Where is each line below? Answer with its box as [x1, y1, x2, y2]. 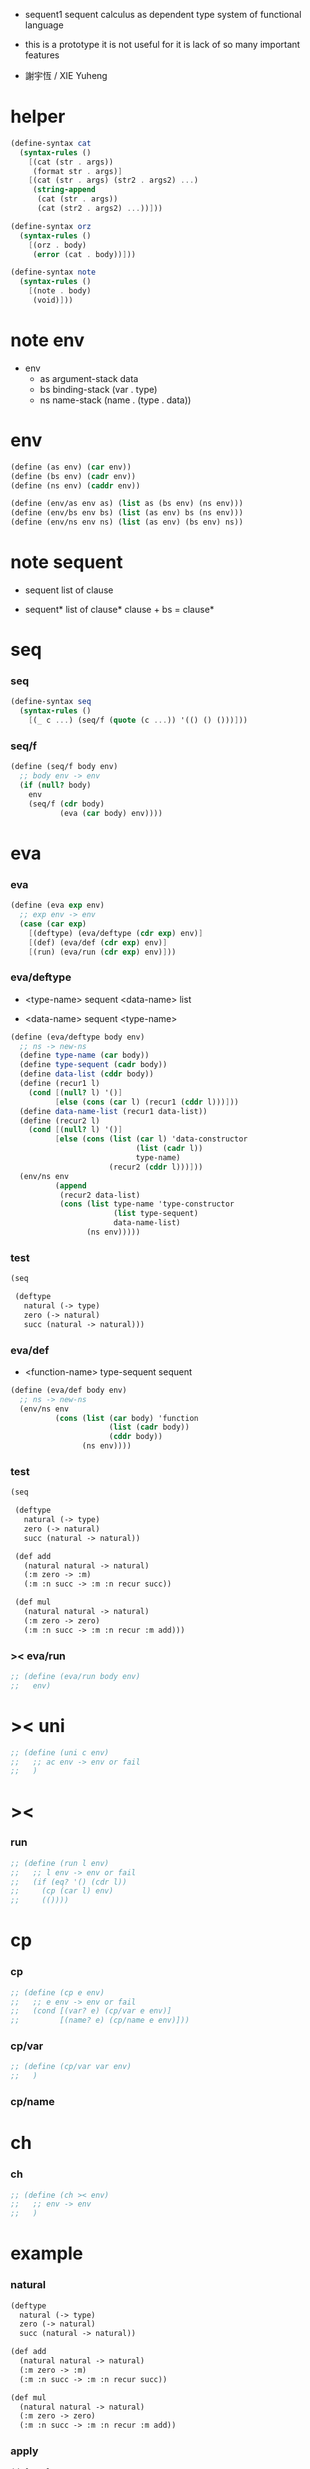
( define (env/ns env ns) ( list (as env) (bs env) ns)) [10, 517, 244, 528]
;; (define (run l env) [10, 1858, 110, 1868]
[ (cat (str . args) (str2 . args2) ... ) [28, 175, 199, 186]
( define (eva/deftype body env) [10, 1032, 145, 1042]
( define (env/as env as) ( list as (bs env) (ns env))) [10, 499, 244, 509]
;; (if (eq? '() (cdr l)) [10, 1877, 128, 1887]
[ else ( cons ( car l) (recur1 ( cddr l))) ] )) [54, 1097, 240, 1107]
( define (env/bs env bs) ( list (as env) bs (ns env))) [10, 508, 244, 518]
